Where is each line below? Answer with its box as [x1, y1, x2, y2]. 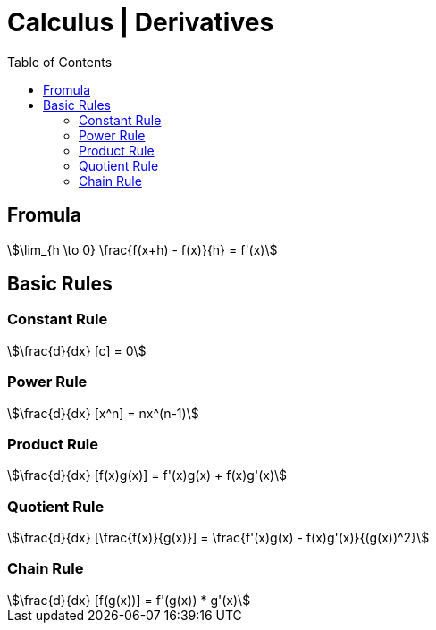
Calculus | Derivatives [7, 7, 274, 38]
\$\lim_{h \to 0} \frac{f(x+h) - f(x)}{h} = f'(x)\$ [7, 241, 278, 257]
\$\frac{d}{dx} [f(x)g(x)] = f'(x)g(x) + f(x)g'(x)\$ [7, 467, 288, 483]
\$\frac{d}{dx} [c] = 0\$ [7, 342, 147, 358]
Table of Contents [7, 54, 113, 70]
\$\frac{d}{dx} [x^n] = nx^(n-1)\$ [7, 405, 199, 421]
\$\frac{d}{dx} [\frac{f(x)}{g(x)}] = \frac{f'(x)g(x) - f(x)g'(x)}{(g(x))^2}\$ [7, 530, 430, 546]
